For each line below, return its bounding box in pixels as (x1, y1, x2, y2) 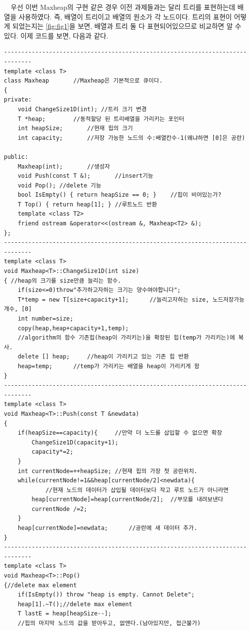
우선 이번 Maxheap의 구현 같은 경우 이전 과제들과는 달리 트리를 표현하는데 (10, 2, 235, 12)
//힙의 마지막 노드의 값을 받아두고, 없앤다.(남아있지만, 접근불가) (17, 620, 201, 627)
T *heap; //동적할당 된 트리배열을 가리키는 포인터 (17, 115, 185, 122)
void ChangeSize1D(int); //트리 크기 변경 (17, 105, 147, 113)
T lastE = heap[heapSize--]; (17, 610, 111, 617)
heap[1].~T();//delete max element (17, 600, 132, 608)
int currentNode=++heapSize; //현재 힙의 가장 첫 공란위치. (17, 467, 198, 475)
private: (4, 96, 32, 103)
